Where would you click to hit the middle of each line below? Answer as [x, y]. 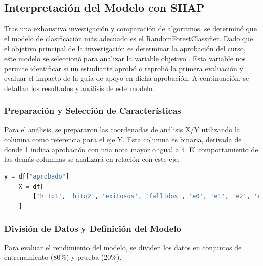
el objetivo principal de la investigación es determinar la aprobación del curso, [125, 48]
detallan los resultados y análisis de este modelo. [79, 88]
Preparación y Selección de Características [93, 110]
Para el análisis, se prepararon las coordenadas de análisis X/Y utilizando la [122, 129]
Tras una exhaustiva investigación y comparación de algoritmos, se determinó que [130, 29]
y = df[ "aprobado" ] [37, 176]
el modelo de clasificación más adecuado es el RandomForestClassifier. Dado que [129, 38]
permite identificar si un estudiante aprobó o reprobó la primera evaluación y [124, 68]
